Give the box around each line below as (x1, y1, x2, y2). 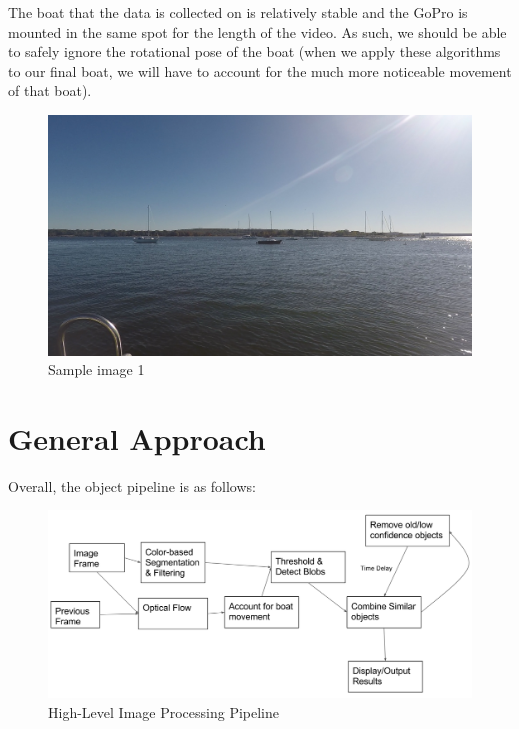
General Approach (8, 417, 266, 458)
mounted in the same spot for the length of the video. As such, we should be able (8, 21, 507, 42)
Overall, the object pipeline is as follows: (8, 475, 256, 496)
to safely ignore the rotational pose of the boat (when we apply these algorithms (8, 41, 501, 62)
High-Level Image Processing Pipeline (48, 701, 279, 722)
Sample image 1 (48, 359, 145, 380)
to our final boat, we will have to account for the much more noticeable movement (8, 60, 512, 81)
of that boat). (8, 80, 92, 101)
